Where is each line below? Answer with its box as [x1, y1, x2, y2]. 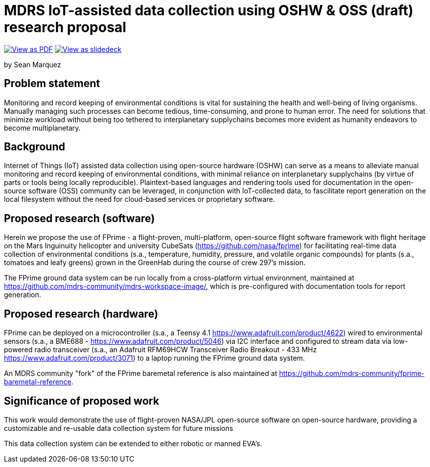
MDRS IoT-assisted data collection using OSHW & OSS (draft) [4, 2, 414, 19]
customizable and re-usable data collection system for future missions [4, 423, 233, 432]
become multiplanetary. [4, 123, 81, 132]
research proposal [4, 19, 127, 36]
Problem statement [4, 77, 100, 90]
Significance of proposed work [4, 394, 159, 407]
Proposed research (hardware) [4, 307, 158, 320]
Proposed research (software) [4, 212, 155, 225]
